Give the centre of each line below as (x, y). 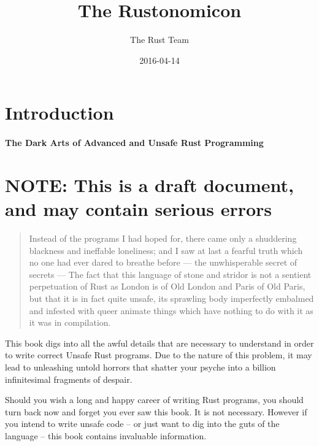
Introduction (60, 113)
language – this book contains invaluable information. (106, 435)
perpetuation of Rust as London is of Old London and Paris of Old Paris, (167, 286)
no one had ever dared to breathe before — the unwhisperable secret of (163, 262)
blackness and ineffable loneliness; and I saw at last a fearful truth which (166, 250)
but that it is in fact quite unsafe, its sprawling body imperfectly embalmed (171, 298)
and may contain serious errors (139, 209)
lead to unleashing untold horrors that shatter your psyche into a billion (140, 367)
